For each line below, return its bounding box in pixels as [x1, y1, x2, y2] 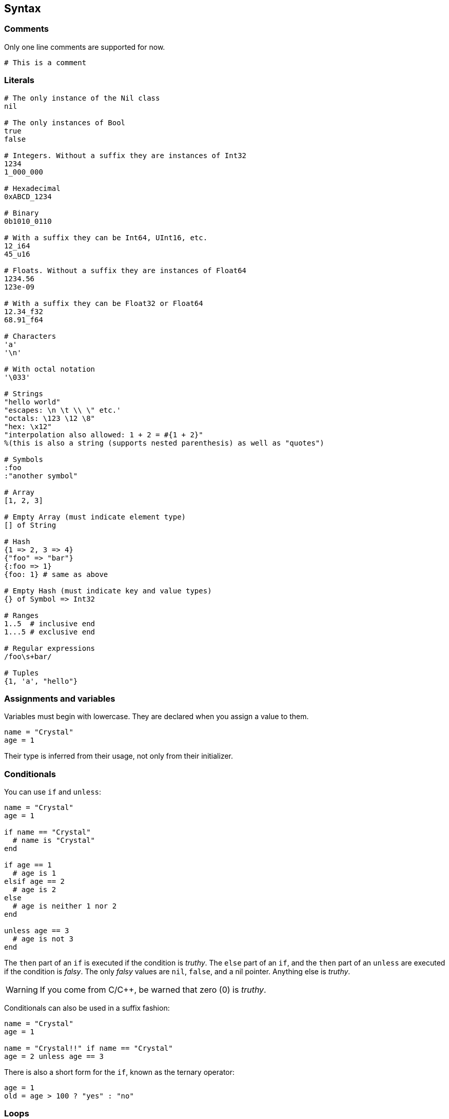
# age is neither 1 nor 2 [12, 902, 117, 911]
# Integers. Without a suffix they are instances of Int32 [4, 151, 247, 160]
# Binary [4, 208, 39, 217]
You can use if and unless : [4, 787, 102, 797]
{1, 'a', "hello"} [4, 677, 78, 685]
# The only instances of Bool [4, 118, 126, 127]
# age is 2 [12, 885, 56, 894]
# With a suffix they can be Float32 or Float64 [4, 299, 203, 307]
